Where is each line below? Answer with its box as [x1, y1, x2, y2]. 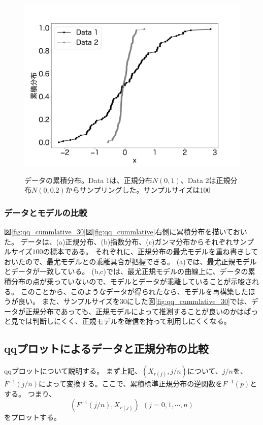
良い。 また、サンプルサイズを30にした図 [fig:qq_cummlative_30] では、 [18, 296, 251, 307]
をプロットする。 [4, 412, 61, 422]
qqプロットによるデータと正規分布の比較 [4, 341, 209, 356]
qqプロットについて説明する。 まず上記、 [4, 366, 142, 376]
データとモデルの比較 [4, 206, 87, 219]
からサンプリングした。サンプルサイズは [65, 185, 200, 195]
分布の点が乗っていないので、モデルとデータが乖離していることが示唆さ [11, 276, 252, 286]
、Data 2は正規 [180, 174, 231, 185]
